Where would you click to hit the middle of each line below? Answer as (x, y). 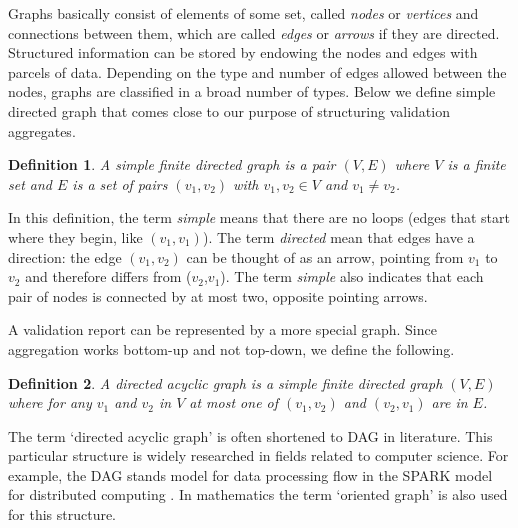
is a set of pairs (120, 183)
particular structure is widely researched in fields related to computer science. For (258, 455)
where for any (50, 402)
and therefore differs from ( (108, 276)
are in (449, 402)
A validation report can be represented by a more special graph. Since (222, 329)
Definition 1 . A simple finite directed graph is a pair (172, 164)
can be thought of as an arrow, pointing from (325, 256)
